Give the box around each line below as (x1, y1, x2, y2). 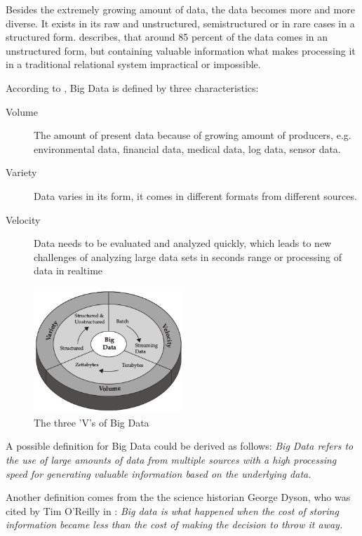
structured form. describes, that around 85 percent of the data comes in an (6, 29, 328, 44)
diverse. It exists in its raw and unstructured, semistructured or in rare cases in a (6, 15, 355, 30)
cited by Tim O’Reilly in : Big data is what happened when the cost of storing (6, 503, 339, 518)
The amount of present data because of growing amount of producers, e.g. (34, 128, 351, 142)
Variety (6, 165, 37, 180)
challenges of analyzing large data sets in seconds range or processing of (34, 249, 342, 264)
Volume (6, 104, 38, 119)
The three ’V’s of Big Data (34, 415, 149, 429)
